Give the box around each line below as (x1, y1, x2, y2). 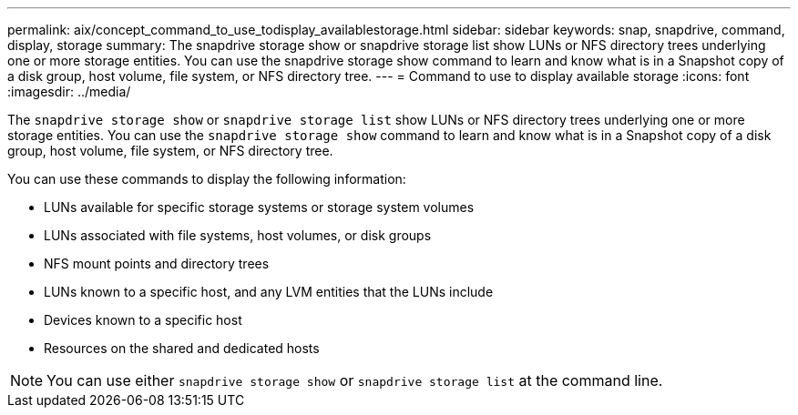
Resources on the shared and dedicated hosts (44, 340, 320, 356)
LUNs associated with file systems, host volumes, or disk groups (44, 228, 432, 243)
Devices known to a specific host (44, 312, 242, 328)
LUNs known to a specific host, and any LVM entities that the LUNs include (44, 284, 494, 299)
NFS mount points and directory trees (44, 256, 270, 271)
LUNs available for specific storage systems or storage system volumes (44, 199, 475, 215)
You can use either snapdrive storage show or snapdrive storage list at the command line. (46, 371, 663, 390)
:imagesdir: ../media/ (7, 84, 131, 99)
